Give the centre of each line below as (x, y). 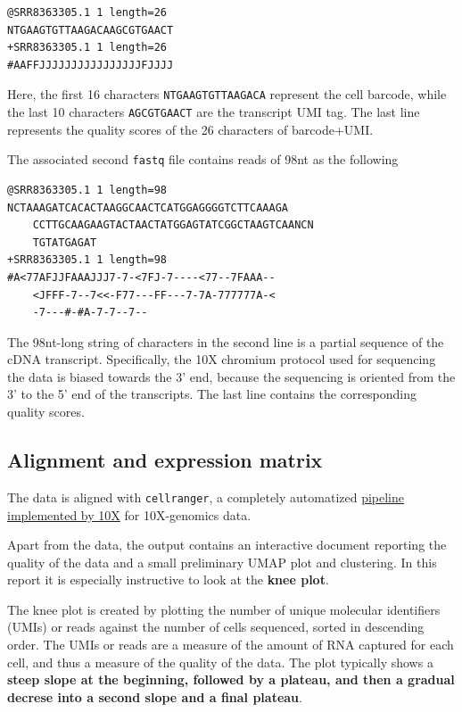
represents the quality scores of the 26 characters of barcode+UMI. (190, 129)
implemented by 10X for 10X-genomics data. (129, 514)
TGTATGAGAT (65, 242)
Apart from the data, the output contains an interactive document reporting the (227, 545)
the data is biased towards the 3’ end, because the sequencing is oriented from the (231, 376)
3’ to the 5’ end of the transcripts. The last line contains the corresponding (212, 394)
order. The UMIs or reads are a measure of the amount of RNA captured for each (231, 645)
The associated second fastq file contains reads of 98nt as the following (203, 159)
